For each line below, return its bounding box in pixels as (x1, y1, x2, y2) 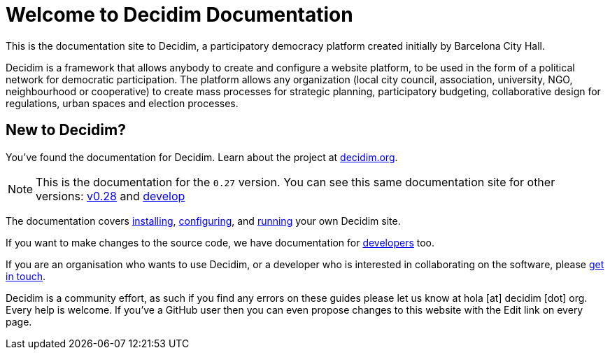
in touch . (6, 270, 46, 282)
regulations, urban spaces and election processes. (6, 97, 239, 109)
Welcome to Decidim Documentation (6, 3, 353, 27)
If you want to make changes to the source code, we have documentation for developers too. (6, 236, 435, 249)
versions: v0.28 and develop (36, 188, 185, 203)
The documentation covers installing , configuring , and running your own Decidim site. (6, 214, 401, 227)
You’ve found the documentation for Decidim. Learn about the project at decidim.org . (6, 151, 398, 163)
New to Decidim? (6, 121, 126, 139)
